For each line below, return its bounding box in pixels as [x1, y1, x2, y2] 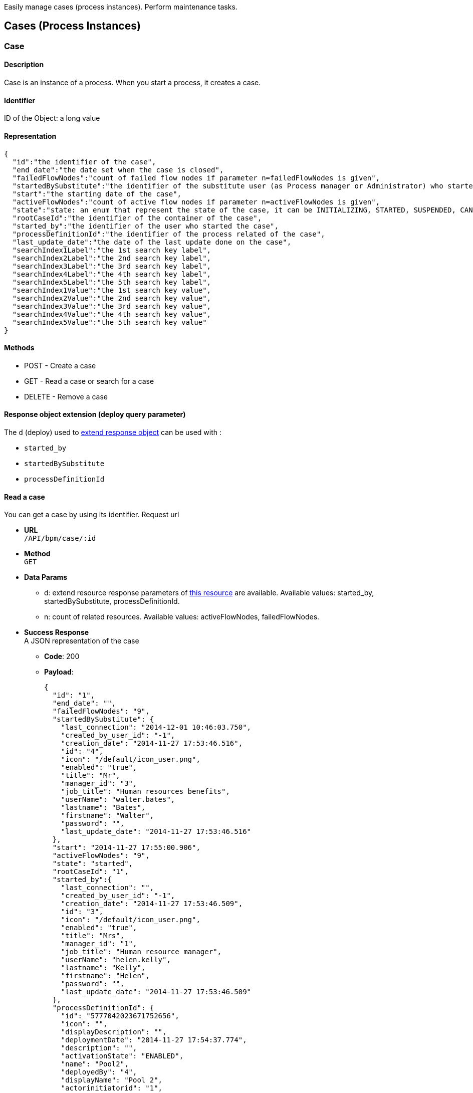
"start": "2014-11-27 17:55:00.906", [52, 843, 200, 852]
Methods [4, 343, 35, 352]
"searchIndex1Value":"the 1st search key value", [12, 286, 211, 294]
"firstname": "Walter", [61, 811, 154, 820]
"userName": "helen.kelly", [61, 956, 171, 964]
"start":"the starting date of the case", [12, 189, 182, 198]
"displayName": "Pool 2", [61, 1076, 163, 1084]
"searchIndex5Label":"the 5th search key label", [12, 278, 211, 286]
